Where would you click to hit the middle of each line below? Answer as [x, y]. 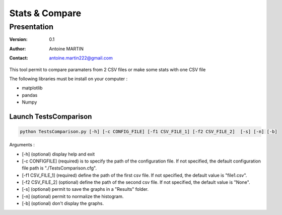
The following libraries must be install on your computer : [68, 79]
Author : [18, 48]
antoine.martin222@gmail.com [81, 58]
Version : [18, 39]
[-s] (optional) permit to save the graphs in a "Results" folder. [85, 189]
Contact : [19, 58]
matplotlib [32, 88]
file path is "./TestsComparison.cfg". [59, 168]
